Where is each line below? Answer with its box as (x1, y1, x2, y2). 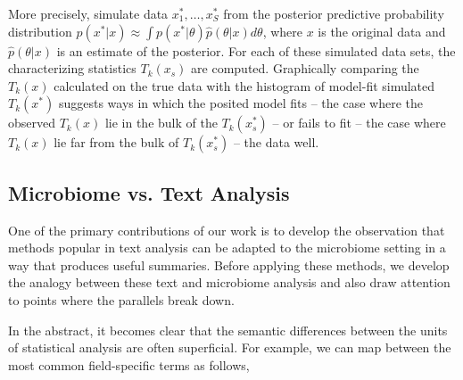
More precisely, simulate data (8, 4, 169, 22)
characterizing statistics (8, 59, 136, 78)
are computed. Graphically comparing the (191, 59, 419, 78)
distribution (8, 21, 72, 40)
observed (8, 113, 56, 132)
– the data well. (233, 133, 319, 152)
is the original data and (318, 21, 446, 40)
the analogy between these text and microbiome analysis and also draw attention (8, 273, 451, 292)
